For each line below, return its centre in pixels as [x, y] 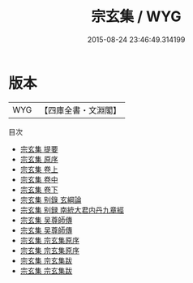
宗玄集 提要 [39, 149]
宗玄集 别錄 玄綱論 [51, 199]
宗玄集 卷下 [39, 189]
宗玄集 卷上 [39, 169]
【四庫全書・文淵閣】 [81, 110]
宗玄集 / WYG [136, 17]
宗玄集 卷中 [39, 179]
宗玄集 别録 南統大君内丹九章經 [72, 210]
